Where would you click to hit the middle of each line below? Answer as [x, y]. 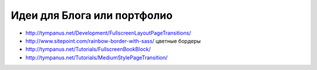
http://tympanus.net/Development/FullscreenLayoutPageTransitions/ [108, 33]
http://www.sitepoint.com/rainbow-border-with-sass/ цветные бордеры [113, 41]
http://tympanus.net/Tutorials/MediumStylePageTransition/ [97, 57]
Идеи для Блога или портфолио [92, 15]
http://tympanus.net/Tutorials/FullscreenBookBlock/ [88, 49]
